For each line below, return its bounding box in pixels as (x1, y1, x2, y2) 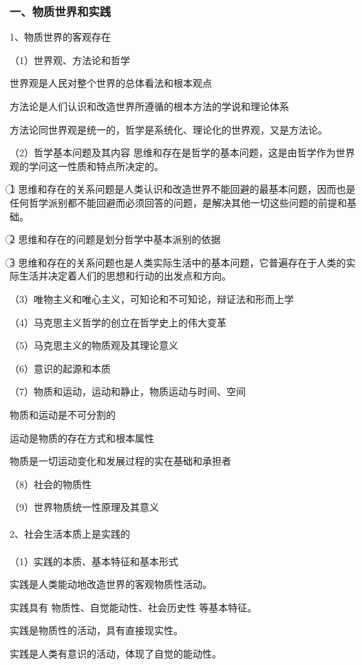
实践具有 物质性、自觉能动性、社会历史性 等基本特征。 (10, 600, 257, 614)
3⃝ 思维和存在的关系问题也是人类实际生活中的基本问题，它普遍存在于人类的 (10, 255, 346, 269)
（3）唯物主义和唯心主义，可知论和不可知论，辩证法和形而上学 (10, 291, 294, 306)
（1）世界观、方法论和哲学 (10, 52, 130, 67)
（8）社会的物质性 (10, 476, 92, 491)
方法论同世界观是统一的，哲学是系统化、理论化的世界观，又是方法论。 (10, 122, 328, 136)
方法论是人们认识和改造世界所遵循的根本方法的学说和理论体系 (10, 99, 289, 113)
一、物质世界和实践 (10, 2, 111, 19)
